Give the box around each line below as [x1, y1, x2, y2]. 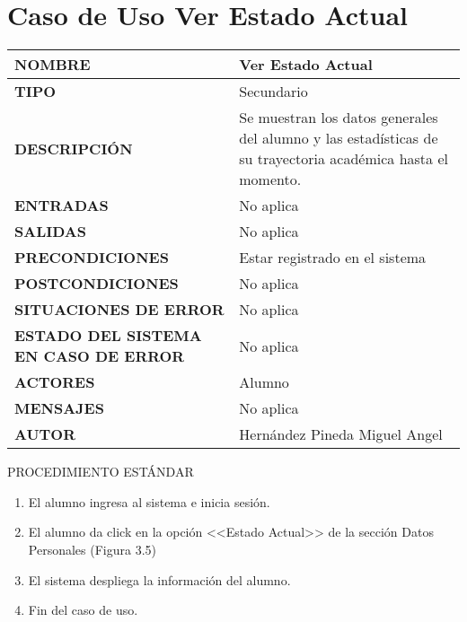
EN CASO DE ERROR [14, 346, 185, 367]
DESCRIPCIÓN [14, 137, 133, 159]
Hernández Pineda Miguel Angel [239, 424, 443, 445]
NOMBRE [14, 54, 91, 75]
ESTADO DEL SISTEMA [14, 325, 202, 346]
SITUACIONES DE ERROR [14, 299, 225, 320]
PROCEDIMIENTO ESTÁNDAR [7, 462, 194, 481]
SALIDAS [14, 221, 86, 242]
